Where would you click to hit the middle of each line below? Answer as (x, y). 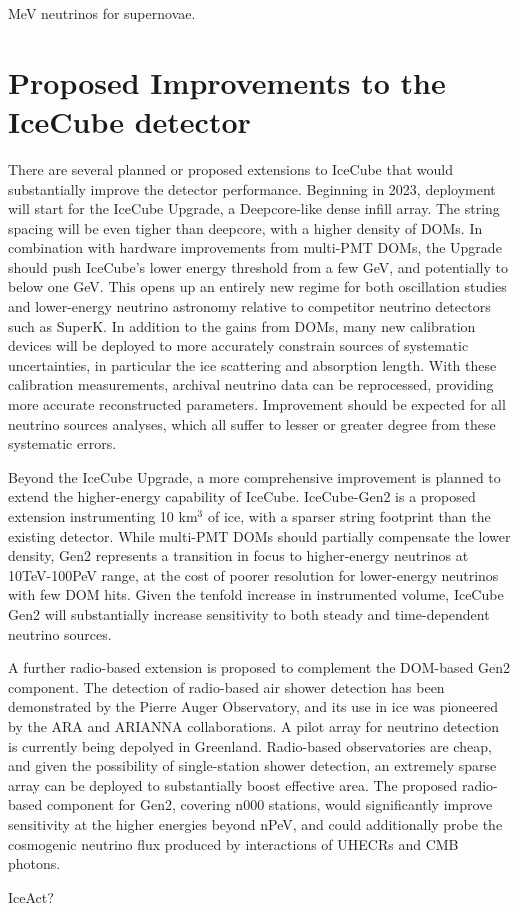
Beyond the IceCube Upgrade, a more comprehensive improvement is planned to (254, 476)
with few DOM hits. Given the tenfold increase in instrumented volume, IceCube (256, 594)
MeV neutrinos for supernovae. (102, 13)
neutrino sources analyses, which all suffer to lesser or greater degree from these (252, 423)
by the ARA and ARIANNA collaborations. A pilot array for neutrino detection (254, 725)
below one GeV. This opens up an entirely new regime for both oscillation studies (257, 286)
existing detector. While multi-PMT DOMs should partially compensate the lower (259, 535)
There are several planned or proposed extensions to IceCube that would (230, 168)
